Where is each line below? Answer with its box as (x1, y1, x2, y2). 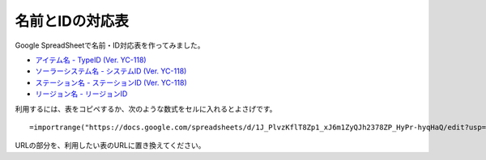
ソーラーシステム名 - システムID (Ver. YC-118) (35, 66, 187, 76)
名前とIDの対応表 (15, 12, 130, 30)
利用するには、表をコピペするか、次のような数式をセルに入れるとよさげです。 (15, 103, 277, 113)
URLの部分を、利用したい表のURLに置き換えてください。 (15, 141, 206, 150)
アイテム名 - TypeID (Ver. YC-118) (35, 55, 147, 65)
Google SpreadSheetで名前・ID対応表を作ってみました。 (15, 40, 205, 50)
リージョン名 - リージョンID (35, 89, 128, 99)
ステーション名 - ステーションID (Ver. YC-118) (35, 78, 187, 87)
